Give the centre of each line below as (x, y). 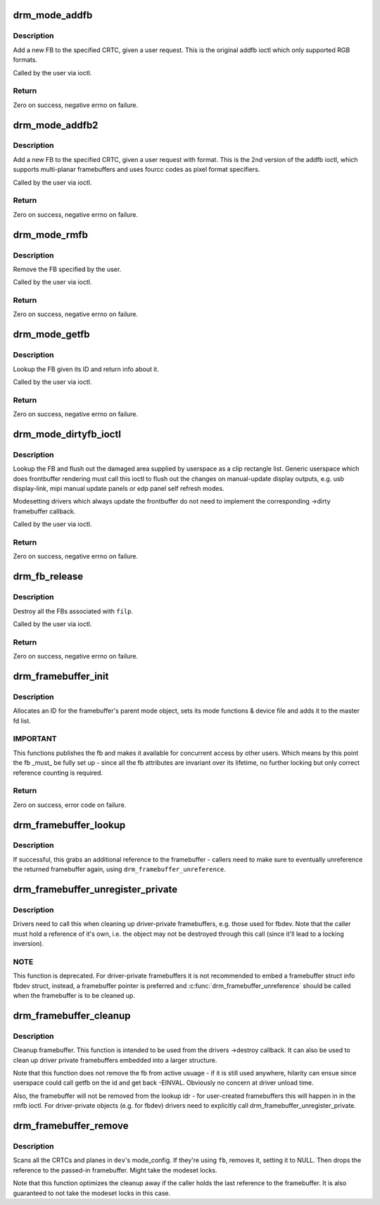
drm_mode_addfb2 (56, 125)
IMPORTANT (35, 739)
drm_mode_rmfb (50, 235)
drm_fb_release (48, 576)
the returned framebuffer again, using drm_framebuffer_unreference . (120, 869)
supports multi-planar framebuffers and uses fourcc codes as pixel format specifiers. (137, 170)
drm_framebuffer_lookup (69, 825)
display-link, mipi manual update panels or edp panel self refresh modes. (119, 489)
